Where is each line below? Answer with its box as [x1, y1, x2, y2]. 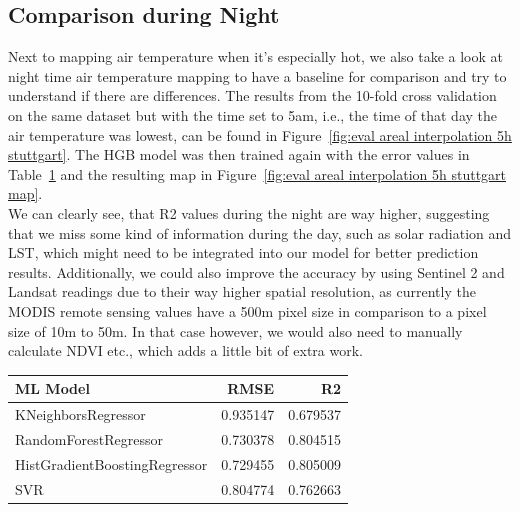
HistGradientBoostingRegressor [15, 453, 208, 474]
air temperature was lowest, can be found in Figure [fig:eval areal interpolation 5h [8, 124, 512, 145]
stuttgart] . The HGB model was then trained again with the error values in [8, 144, 470, 165]
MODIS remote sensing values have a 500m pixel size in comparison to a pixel [8, 300, 487, 321]
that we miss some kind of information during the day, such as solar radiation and [8, 222, 512, 243]
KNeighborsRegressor [15, 404, 146, 425]
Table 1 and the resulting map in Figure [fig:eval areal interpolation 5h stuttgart [8, 163, 507, 184]
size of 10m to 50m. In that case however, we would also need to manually [8, 320, 463, 341]
